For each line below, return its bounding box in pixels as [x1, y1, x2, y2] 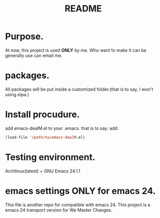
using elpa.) [5, 91, 30, 97]
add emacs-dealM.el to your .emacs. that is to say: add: [5, 125, 119, 131]
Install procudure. [5, 109, 80, 120]
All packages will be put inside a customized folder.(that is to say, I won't [5, 86, 154, 92]
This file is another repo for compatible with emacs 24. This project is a [5, 202, 151, 208]
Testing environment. [5, 152, 96, 163]
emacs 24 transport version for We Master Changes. [5, 207, 112, 213]
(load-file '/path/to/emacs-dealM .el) [5, 135, 85, 140]
